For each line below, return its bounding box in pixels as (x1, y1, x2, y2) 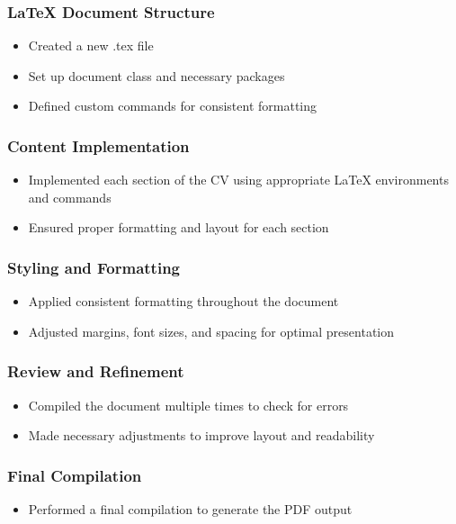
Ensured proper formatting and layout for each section (28, 218, 329, 237)
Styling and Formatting (7, 256, 181, 278)
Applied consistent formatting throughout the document (28, 292, 339, 311)
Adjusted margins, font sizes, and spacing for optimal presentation (28, 321, 395, 340)
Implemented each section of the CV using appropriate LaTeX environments (28, 170, 449, 189)
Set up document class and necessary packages (28, 66, 285, 85)
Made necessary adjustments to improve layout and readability (28, 426, 375, 445)
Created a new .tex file (28, 36, 154, 55)
